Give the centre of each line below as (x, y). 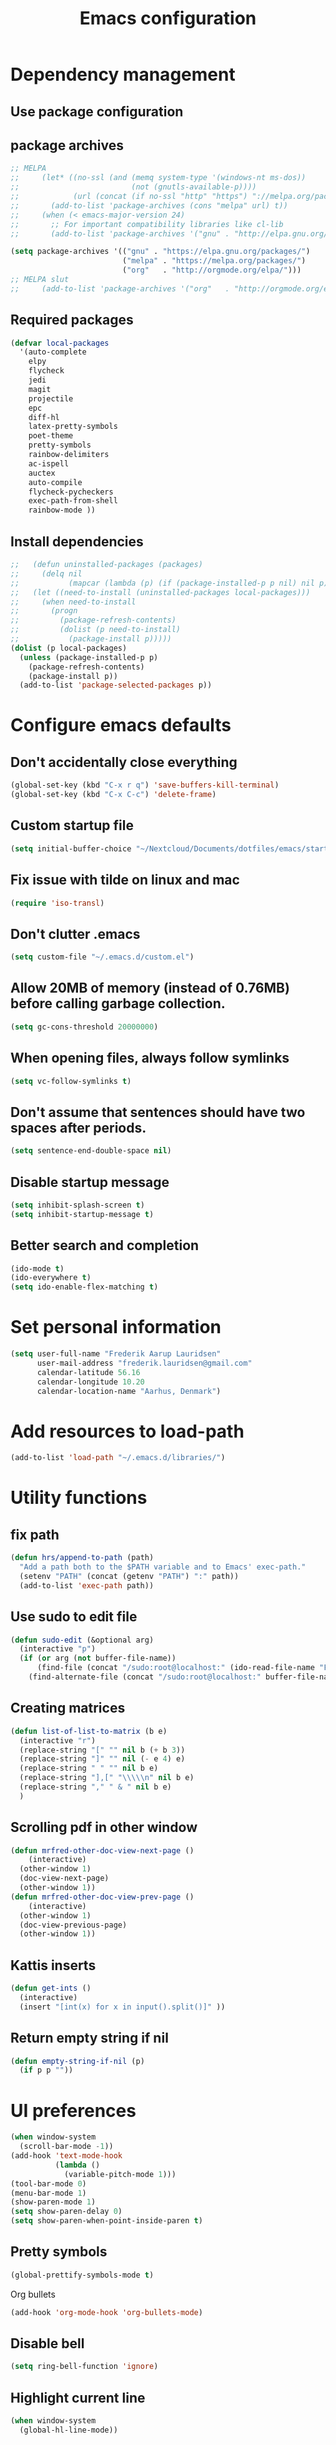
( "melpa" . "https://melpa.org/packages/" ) (214, 261)
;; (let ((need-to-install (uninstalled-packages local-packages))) (160, 592)
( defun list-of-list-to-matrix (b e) (89, 1731)
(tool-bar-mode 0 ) (48, 2183)
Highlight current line (78, 2397)
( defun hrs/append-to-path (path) (82, 1558)
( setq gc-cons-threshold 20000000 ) (84, 1027)
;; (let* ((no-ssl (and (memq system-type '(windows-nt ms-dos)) (158, 178)
